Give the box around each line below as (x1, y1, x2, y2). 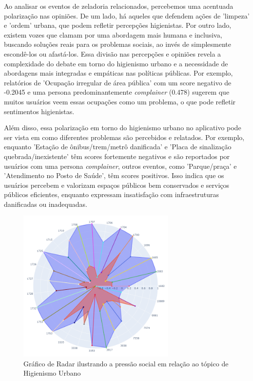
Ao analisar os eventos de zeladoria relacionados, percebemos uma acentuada (4, 1, 234, 11)
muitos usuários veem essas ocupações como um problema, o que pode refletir (4, 96, 236, 106)
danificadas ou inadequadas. (4, 199, 87, 209)
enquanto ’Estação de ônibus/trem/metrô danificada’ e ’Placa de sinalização (4, 141, 232, 152)
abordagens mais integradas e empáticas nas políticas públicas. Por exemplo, (4, 68, 233, 78)
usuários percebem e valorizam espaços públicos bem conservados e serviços (4, 180, 230, 190)
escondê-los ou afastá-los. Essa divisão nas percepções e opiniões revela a (4, 48, 221, 59)
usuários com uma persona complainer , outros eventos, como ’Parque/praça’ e (4, 160, 237, 171)
